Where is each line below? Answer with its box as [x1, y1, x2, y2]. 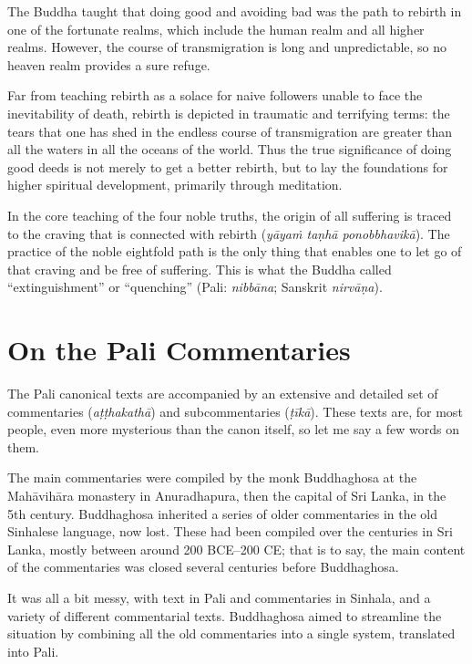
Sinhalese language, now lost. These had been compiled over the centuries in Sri [7, 522, 453, 541]
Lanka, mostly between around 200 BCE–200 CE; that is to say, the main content [7, 539, 466, 558]
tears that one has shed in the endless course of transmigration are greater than [7, 121, 453, 140]
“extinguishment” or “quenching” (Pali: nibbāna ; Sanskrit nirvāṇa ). [7, 277, 383, 296]
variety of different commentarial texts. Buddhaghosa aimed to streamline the [7, 606, 442, 625]
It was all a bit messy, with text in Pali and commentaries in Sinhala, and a [7, 587, 431, 607]
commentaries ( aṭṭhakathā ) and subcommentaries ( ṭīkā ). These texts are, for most [7, 401, 463, 420]
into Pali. [7, 641, 59, 660]
